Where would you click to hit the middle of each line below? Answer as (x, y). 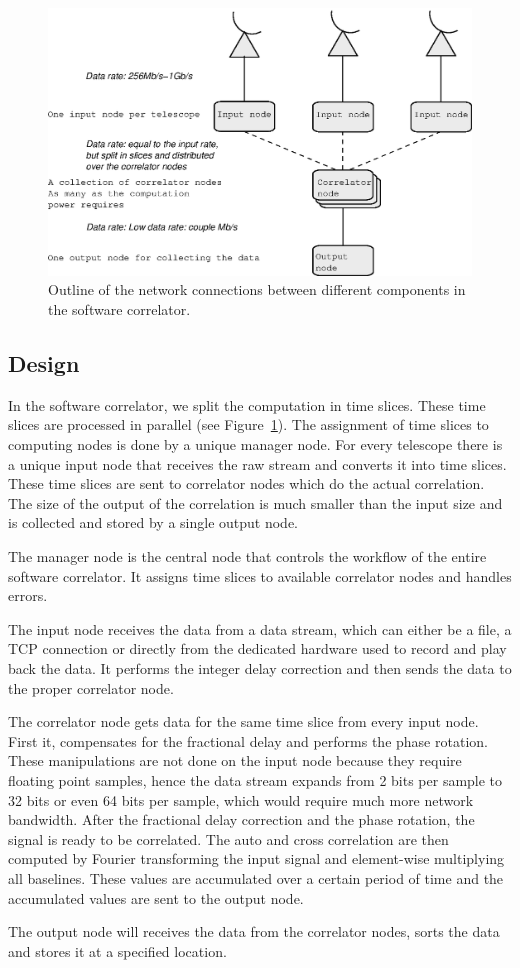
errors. (28, 595)
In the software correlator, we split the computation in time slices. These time (247, 404)
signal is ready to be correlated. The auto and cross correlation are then (228, 838)
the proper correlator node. (91, 687)
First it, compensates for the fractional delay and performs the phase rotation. (248, 740)
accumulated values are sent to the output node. (156, 897)
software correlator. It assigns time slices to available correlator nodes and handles (260, 575)
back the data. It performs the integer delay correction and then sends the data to (260, 668)
